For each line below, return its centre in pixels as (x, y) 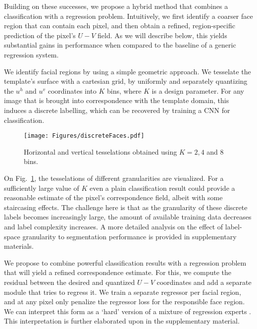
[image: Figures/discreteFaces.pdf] (84, 136)
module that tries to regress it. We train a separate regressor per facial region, (123, 292)
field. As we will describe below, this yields (162, 35)
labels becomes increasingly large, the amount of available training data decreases (128, 217)
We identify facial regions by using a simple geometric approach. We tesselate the (128, 71)
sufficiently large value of (42, 188)
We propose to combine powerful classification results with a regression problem (125, 262)
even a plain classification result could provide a (162, 188)
